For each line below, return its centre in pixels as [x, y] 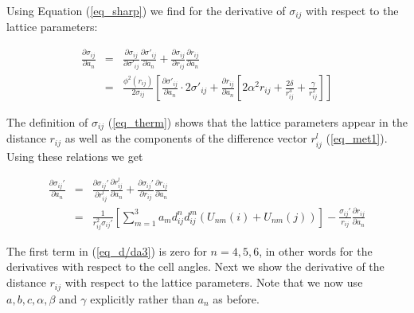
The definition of [47, 122]
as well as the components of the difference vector [186, 138]
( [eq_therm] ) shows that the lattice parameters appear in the [258, 122]
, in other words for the [316, 250]
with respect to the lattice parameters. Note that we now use [214, 282]
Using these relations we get [75, 156]
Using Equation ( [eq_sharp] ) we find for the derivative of [146, 10]
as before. [236, 298]
